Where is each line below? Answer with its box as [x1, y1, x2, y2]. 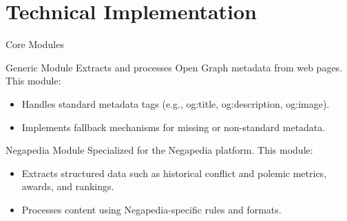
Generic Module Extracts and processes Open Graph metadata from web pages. [6, 60, 343, 74]
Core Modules [6, 37, 64, 51]
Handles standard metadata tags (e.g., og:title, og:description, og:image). [21, 96, 330, 110]
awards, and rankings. [21, 179, 114, 194]
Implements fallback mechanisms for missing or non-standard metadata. [21, 119, 326, 134]
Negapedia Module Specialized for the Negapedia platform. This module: [6, 143, 313, 157]
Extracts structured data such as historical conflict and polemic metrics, [21, 165, 327, 180]
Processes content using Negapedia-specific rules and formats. [21, 202, 282, 216]
